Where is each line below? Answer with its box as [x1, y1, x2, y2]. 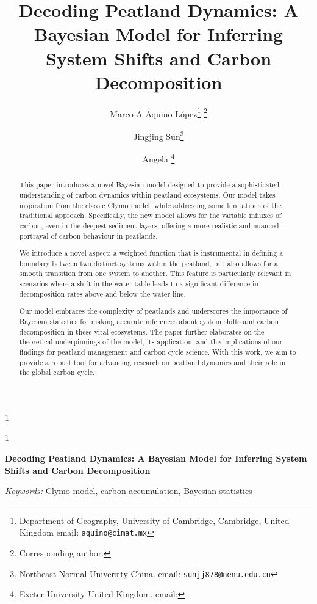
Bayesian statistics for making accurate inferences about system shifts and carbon [19, 316, 279, 326]
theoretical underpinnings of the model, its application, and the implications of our [19, 337, 283, 347]
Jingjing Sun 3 [133, 128, 184, 142]
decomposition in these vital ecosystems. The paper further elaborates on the [19, 326, 265, 337]
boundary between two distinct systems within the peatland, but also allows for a [19, 258, 279, 268]
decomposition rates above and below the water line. [19, 288, 186, 299]
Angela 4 [142, 151, 175, 165]
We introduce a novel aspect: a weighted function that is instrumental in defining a [19, 248, 283, 258]
